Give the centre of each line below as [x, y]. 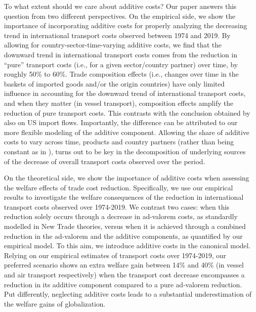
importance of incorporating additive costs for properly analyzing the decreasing [126, 25]
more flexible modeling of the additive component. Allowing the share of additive [127, 132]
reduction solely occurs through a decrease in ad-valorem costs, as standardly [121, 216]
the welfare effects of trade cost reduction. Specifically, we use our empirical [119, 187]
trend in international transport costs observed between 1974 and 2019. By [117, 35]
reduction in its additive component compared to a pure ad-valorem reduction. [123, 284]
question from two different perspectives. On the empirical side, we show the [120, 16]
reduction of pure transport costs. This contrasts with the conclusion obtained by [127, 112]
